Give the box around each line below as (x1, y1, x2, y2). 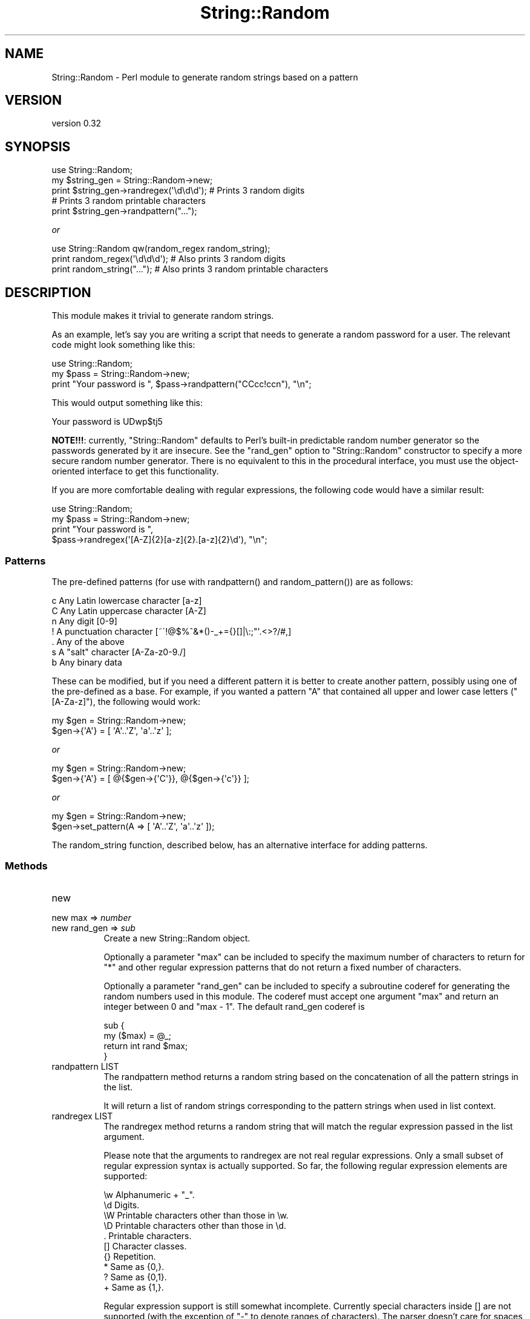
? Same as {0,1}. (103, 1271, 167, 1282)
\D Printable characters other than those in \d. (103, 1220, 287, 1231)
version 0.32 (51, 118, 102, 129)
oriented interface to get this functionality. (51, 466, 219, 477)
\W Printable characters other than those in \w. (103, 1209, 289, 1220)
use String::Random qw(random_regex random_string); (51, 243, 270, 254)
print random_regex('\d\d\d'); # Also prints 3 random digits (51, 254, 286, 264)
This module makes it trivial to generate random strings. (51, 310, 274, 321)
